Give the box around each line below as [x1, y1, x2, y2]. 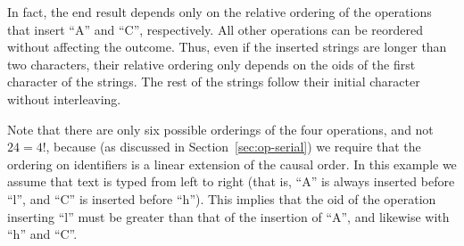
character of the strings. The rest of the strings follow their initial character [7, 72, 420, 91]
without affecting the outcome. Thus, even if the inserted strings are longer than [7, 37, 447, 56]
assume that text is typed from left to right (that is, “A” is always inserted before [7, 172, 455, 191]
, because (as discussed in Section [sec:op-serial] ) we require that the [46, 137, 421, 156]
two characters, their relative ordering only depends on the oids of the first [7, 54, 416, 73]
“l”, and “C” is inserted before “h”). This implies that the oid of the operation [7, 189, 436, 208]
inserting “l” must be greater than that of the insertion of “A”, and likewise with [7, 207, 450, 225]
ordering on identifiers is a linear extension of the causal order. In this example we [7, 154, 457, 173]
